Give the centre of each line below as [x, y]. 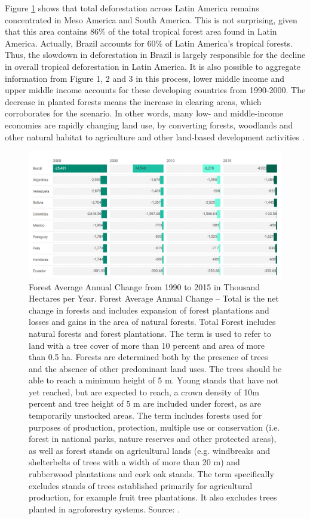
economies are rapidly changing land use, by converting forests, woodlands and [149, 125]
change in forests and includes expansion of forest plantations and [149, 310]
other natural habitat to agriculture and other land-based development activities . [155, 136]
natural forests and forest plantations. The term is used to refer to [150, 333]
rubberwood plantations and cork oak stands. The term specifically [151, 474]
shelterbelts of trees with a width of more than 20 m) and [134, 462]
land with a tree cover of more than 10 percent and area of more [147, 345]
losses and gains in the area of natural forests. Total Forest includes [152, 322]
